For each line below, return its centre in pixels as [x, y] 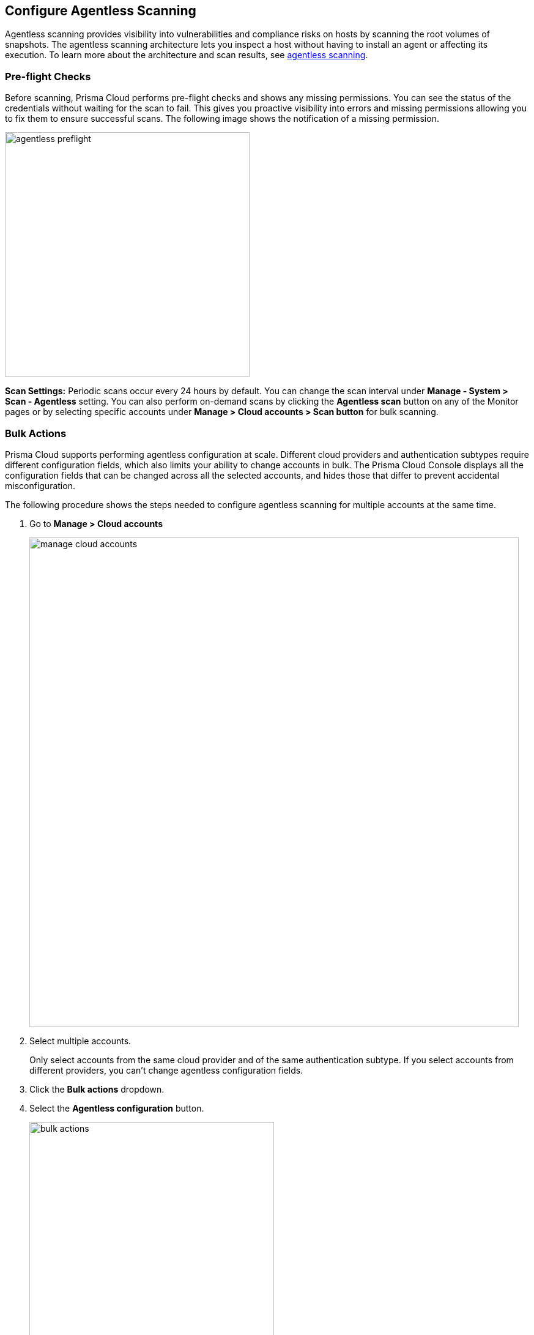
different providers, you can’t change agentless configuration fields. [166, 1070]
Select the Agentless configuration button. [117, 1108]
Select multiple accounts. [80, 1041]
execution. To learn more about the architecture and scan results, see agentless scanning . [187, 55]
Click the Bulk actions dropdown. [97, 1089]
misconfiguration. [40, 485]
